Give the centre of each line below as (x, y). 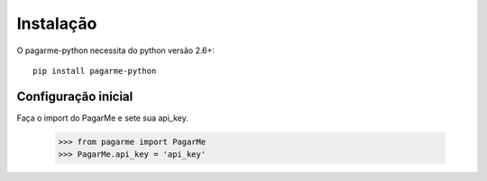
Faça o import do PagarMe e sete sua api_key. (102, 118)
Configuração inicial (75, 96)
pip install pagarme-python (95, 71)
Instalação (57, 23)
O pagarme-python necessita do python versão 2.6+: (116, 50)
